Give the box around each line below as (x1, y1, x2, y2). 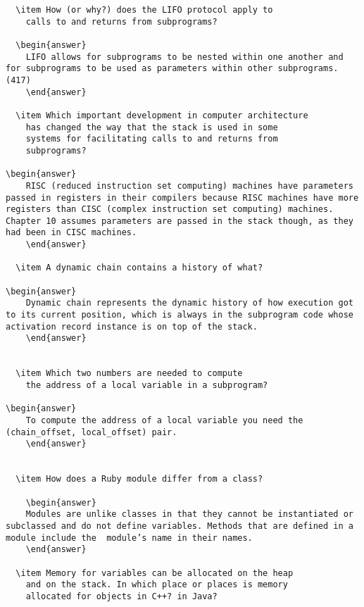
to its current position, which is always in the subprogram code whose (6, 310, 353, 320)
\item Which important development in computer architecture (15, 110, 308, 120)
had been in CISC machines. (6, 227, 137, 238)
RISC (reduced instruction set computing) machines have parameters (25, 180, 353, 191)
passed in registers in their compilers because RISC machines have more (6, 192, 359, 203)
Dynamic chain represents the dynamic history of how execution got (25, 298, 353, 308)
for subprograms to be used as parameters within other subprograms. (6, 63, 339, 74)
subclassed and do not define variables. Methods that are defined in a (6, 520, 353, 531)
